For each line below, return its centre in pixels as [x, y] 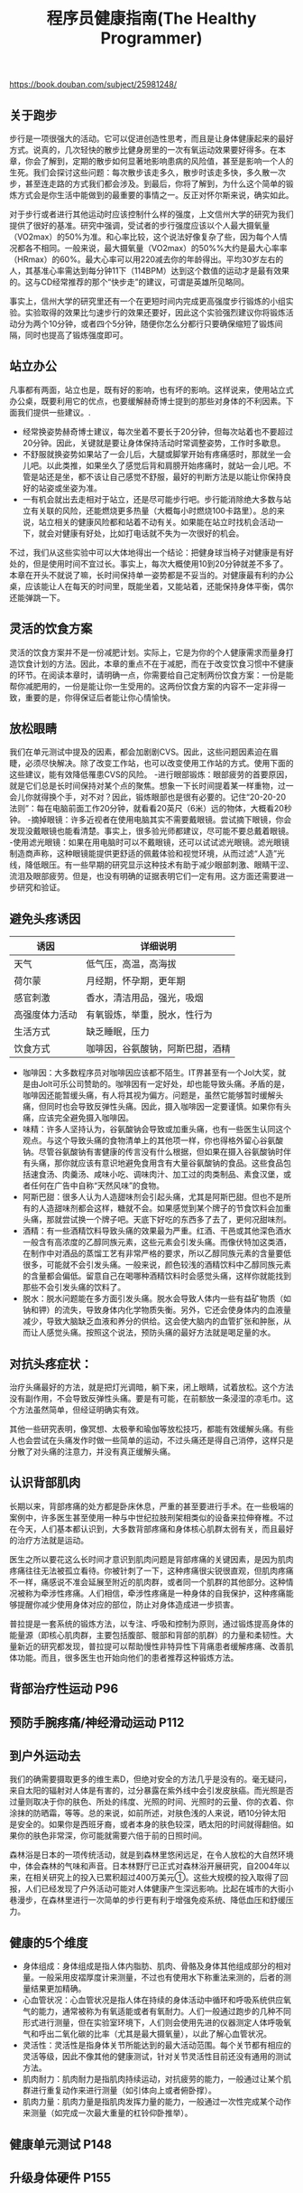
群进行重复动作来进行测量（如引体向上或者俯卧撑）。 [119, 2090]
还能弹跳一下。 [37, 597]
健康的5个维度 [49, 1942]
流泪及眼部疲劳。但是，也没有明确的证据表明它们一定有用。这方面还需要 [143, 876]
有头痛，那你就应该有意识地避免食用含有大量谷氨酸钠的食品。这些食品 [153, 1163]
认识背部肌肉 [45, 1483]
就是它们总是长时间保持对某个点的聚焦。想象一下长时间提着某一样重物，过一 [151, 786]
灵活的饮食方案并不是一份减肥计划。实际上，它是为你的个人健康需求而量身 [147, 652]
